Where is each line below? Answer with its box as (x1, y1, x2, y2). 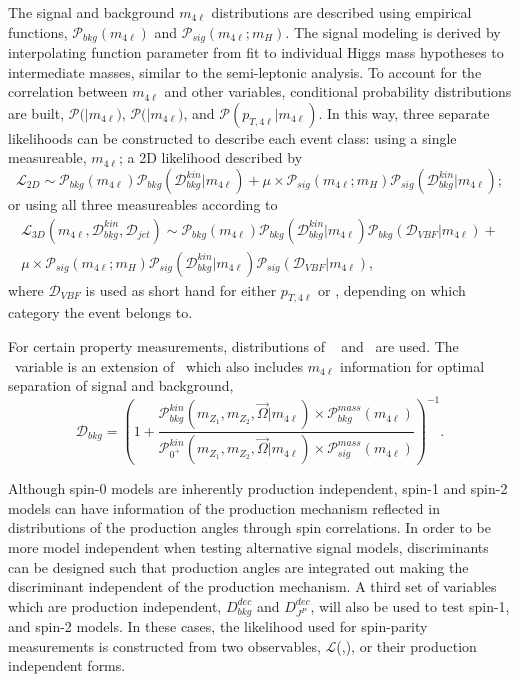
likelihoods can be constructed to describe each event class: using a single (8, 127, 457, 148)
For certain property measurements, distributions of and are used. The (8, 336, 459, 357)
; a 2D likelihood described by (118, 147, 303, 168)
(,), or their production (336, 635, 477, 656)
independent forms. (8, 655, 126, 676)
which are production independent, (8, 595, 222, 616)
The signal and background (8, 2, 175, 22)
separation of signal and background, (8, 375, 234, 396)
